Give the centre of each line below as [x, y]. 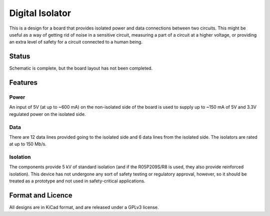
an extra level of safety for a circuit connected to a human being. [76, 42]
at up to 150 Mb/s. [28, 144]
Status [20, 56]
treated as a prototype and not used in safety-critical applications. [77, 181]
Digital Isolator [40, 13]
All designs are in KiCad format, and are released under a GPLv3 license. [84, 207]
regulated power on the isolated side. [47, 114]
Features [23, 83]
